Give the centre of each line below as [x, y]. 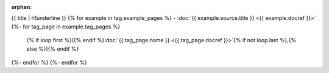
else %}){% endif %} [53, 49]
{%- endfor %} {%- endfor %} [49, 62]
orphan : [22, 7]
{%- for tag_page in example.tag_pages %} [66, 27]
